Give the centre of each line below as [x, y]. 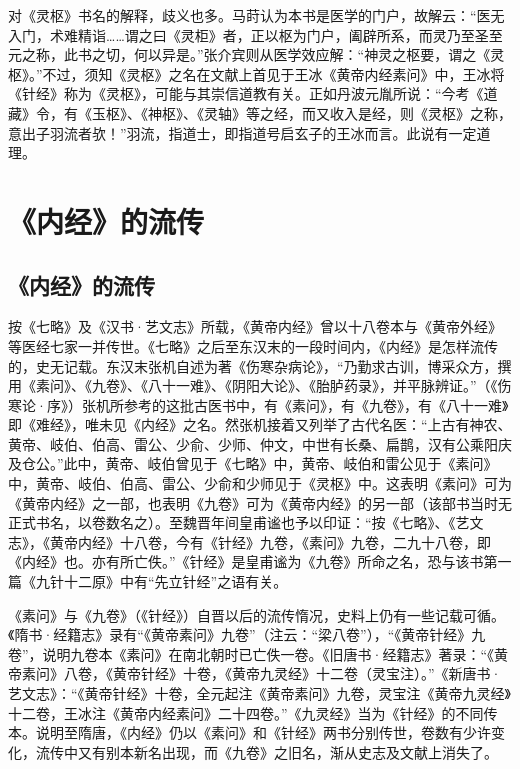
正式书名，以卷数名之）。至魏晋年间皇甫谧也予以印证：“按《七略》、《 [232, 522]
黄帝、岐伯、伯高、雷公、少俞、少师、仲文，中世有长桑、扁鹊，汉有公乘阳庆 [260, 443]
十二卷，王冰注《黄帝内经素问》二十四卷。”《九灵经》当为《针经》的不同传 [253, 712]
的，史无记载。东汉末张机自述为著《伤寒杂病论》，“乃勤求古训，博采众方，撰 [260, 365]
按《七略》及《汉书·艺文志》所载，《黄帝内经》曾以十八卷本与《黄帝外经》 [255, 326]
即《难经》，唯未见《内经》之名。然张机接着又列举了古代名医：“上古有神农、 [260, 424]
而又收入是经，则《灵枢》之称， [406, 112]
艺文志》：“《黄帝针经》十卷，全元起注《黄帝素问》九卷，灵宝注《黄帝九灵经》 [260, 693]
